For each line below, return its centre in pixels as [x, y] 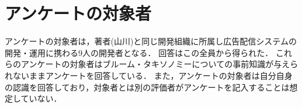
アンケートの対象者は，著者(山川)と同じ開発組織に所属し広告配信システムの [151, 41]
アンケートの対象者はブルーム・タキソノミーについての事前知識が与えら [159, 64]
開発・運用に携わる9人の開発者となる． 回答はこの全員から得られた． [139, 52]
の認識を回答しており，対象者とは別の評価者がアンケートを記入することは [147, 87]
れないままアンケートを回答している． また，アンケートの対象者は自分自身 [149, 75]
